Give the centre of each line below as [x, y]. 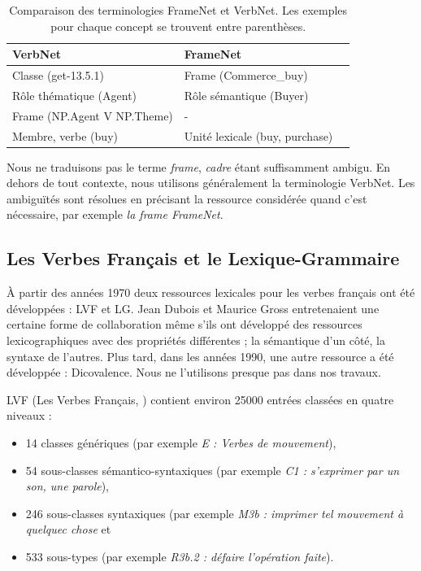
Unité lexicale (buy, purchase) [258, 135]
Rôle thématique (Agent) [75, 95]
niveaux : [29, 415]
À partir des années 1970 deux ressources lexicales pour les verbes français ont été [211, 292]
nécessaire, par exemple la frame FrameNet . [115, 214]
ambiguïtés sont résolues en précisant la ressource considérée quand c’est [187, 198]
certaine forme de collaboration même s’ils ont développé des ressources [184, 324]
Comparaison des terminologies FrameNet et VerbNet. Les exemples [178, 10]
